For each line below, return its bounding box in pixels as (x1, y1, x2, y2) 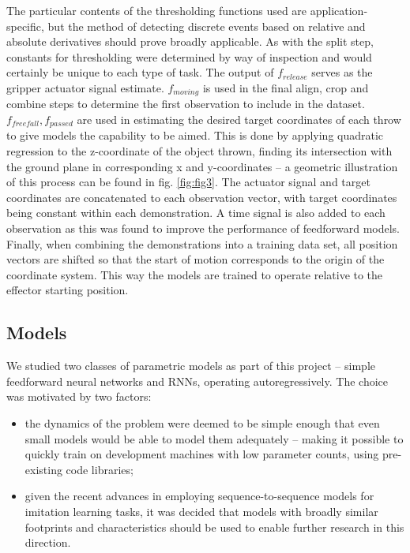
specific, (6, 17, 44, 34)
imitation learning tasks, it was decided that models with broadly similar (24, 503, 378, 519)
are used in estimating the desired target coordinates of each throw (77, 111, 401, 128)
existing (24, 461, 62, 477)
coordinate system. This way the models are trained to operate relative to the (6, 266, 383, 282)
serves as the (311, 64, 373, 80)
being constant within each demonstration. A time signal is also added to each (6, 204, 386, 221)
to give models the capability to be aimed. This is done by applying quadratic (6, 127, 384, 144)
